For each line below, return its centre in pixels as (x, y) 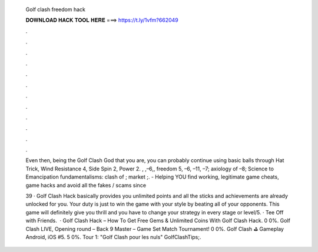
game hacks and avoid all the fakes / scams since (86, 185)
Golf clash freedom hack (55, 9)
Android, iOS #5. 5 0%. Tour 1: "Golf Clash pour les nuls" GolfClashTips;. (113, 237)
